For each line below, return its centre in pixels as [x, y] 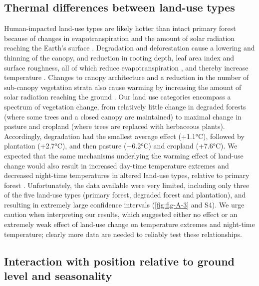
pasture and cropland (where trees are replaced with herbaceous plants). [115, 126]
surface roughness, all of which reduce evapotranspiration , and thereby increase [126, 67]
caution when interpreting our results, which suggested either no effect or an [121, 214]
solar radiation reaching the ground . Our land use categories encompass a [118, 97]
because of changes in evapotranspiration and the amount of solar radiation [120, 38]
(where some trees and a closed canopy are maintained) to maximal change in [123, 116]
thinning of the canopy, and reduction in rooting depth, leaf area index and [119, 57]
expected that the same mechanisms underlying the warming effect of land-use [124, 155]
